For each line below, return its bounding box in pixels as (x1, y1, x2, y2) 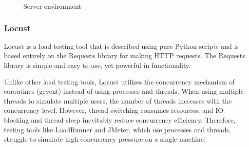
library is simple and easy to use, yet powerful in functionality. (4, 60, 191, 70)
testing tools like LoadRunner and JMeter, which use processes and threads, (4, 124, 231, 134)
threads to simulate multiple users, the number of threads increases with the (4, 95, 232, 105)
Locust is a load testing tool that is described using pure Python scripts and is (4, 41, 239, 51)
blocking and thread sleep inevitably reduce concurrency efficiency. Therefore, (4, 114, 236, 125)
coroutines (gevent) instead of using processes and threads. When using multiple (4, 86, 244, 96)
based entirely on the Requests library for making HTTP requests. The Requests (4, 50, 245, 61)
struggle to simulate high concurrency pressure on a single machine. (4, 134, 206, 144)
